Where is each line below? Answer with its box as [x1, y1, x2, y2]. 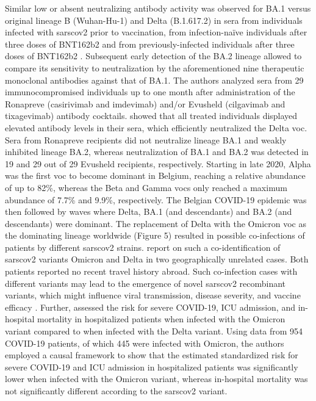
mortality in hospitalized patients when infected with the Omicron [37, 312, 285, 325]
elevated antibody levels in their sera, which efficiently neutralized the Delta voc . [5, 121, 307, 134]
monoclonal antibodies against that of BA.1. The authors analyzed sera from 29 [5, 73, 304, 86]
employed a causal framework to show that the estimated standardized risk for [5, 349, 298, 361]
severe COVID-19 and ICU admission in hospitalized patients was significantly [5, 360, 298, 373]
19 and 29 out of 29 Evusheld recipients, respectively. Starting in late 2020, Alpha [5, 157, 311, 170]
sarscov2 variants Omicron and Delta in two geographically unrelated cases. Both [5, 253, 309, 266]
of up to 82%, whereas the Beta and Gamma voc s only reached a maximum [5, 181, 287, 193]
